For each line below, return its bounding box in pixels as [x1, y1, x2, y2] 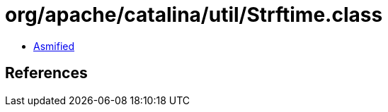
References [5, 64, 88, 82]
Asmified [33, 39, 75, 52]
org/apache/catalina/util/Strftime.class [5, 3, 383, 27]
